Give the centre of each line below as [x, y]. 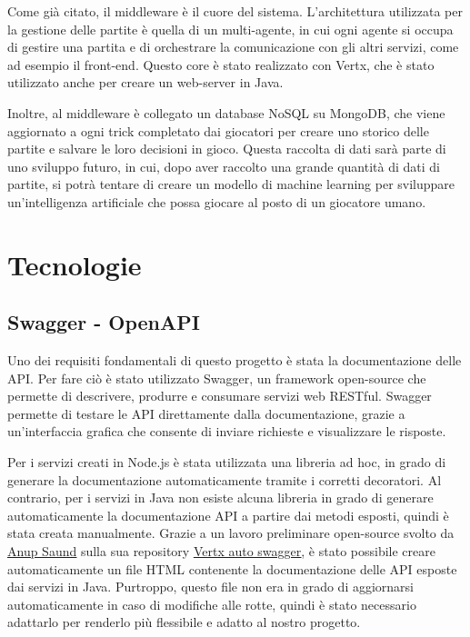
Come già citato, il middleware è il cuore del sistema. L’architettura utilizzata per [235, 11]
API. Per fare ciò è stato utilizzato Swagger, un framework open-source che [217, 378]
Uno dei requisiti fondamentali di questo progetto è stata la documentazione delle [235, 360]
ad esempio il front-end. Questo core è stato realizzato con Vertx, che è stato [221, 64]
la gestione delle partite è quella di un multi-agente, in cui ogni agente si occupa [230, 29]
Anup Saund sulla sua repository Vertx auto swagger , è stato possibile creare [221, 551]
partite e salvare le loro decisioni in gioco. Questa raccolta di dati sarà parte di [227, 149]
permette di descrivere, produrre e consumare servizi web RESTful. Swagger [220, 396]
